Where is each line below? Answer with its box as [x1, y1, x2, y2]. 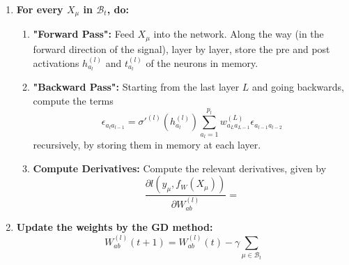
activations [33, 55, 79, 70]
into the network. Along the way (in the [153, 26, 324, 41]
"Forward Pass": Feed [33, 26, 134, 41]
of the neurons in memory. [146, 55, 258, 70]
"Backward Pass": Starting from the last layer [33, 79, 240, 94]
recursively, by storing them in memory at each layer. [33, 137, 261, 152]
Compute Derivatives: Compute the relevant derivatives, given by [33, 160, 327, 175]
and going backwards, [252, 79, 344, 94]
